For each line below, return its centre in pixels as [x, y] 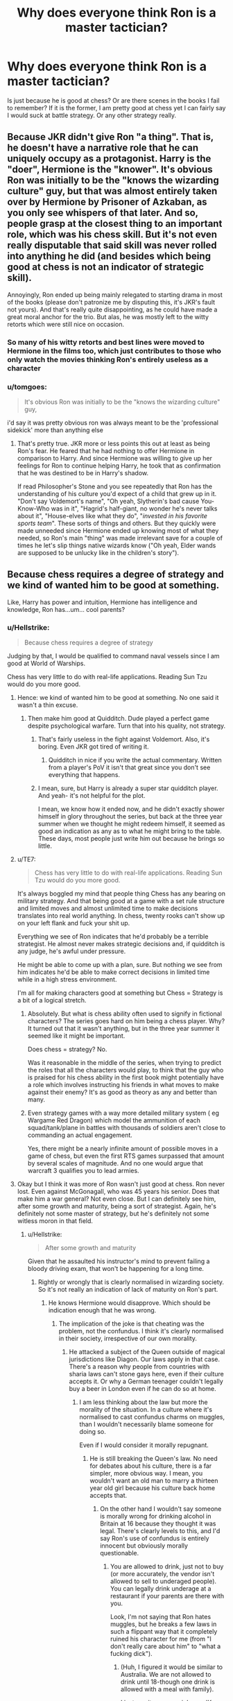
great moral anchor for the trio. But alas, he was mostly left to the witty [108, 316]
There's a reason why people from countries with [139, 1367]
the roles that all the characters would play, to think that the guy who [126, 1070]
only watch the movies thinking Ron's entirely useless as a [108, 359]
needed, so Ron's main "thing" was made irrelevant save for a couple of [120, 538]
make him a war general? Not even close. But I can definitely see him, [116, 1199]
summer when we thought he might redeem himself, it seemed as [131, 824]
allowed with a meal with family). [167, 1689]
